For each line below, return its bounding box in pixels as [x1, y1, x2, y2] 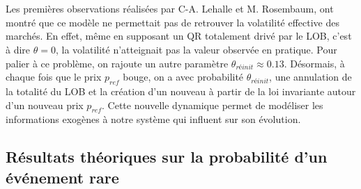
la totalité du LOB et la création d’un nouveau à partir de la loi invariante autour [6, 83, 356, 98]
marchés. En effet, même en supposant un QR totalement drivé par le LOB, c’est [6, 28, 352, 43]
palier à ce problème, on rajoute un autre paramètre [6, 56, 229, 70]
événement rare [6, 166, 119, 188]
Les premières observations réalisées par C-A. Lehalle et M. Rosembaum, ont [6, 1, 334, 16]
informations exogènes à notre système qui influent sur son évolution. [6, 112, 301, 126]
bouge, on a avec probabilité [123, 69, 244, 84]
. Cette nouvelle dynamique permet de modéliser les [102, 97, 323, 112]
